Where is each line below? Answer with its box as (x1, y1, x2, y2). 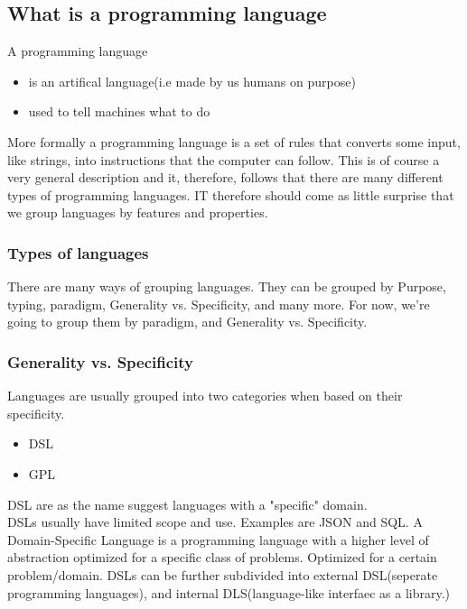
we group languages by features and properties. (7, 203, 268, 222)
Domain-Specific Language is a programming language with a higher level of (7, 530, 429, 549)
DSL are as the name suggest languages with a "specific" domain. (7, 494, 368, 513)
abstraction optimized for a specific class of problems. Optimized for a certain (7, 548, 437, 567)
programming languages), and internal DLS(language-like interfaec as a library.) (7, 583, 451, 602)
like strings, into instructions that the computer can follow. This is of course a (7, 150, 440, 169)
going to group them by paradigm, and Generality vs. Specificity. (7, 312, 368, 331)
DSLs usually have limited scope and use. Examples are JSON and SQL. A (7, 512, 423, 531)
